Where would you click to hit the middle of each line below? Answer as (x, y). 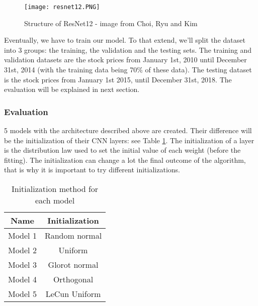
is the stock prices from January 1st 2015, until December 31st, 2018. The (118, 79)
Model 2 (22, 250)
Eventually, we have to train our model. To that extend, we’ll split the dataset (125, 40)
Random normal (73, 235)
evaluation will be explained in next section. (72, 89)
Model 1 (22, 235)
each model (55, 200)
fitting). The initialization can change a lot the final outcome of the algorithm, (125, 160)
